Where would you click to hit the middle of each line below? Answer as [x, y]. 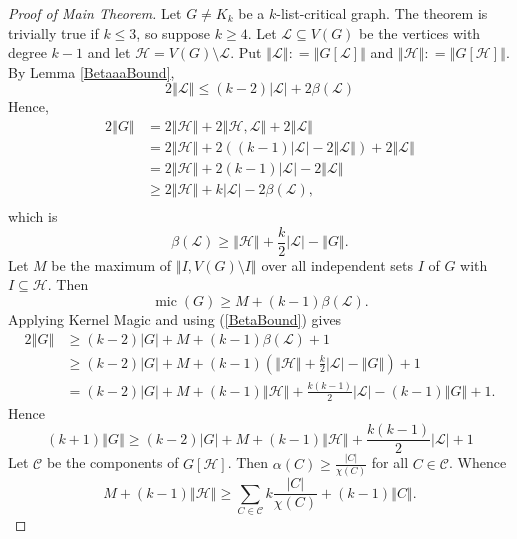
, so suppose [173, 32]
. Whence [477, 462]
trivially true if [53, 32]
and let [109, 52]
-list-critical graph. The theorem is [382, 13]
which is [33, 216]
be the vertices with [420, 32]
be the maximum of [111, 264]
